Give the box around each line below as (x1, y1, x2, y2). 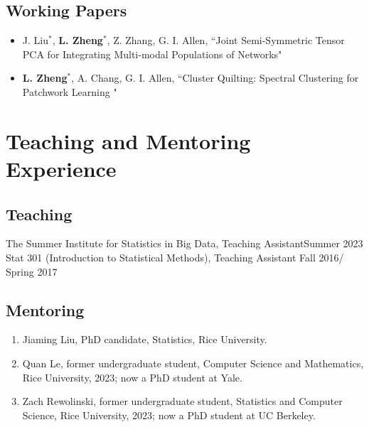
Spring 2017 (6, 264, 58, 279)
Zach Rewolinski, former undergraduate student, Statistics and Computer (22, 394, 343, 409)
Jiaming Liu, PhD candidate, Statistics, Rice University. (22, 332, 267, 347)
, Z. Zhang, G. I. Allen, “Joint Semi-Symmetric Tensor (107, 33, 345, 48)
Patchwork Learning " (22, 84, 117, 99)
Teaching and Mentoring (6, 126, 251, 155)
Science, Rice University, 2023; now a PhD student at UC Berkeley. (22, 407, 316, 422)
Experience (6, 153, 117, 183)
